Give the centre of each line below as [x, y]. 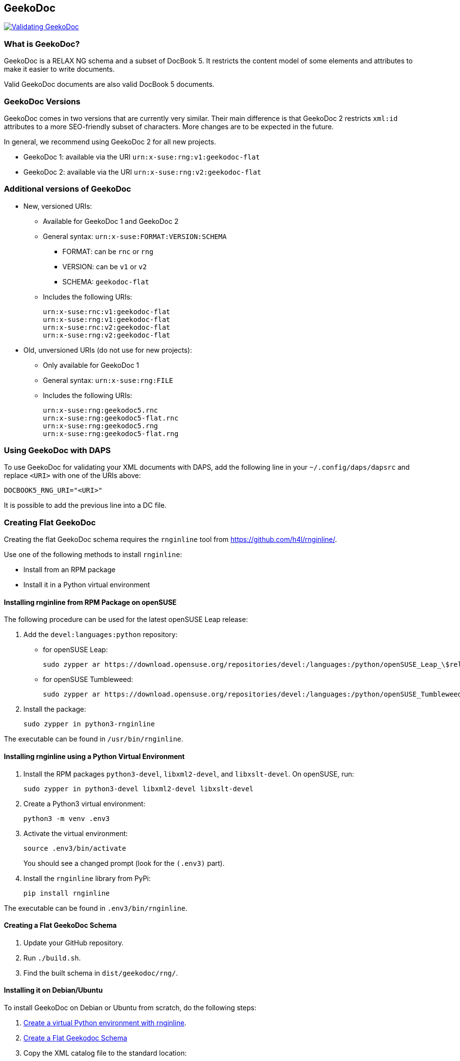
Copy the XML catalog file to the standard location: [105, 1053]
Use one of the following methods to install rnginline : [93, 555]
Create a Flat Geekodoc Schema [75, 1038]
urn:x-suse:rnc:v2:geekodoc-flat [107, 327]
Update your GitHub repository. [74, 942]
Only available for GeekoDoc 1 [91, 365]
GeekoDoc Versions [42, 101]
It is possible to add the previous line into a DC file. [85, 505]
